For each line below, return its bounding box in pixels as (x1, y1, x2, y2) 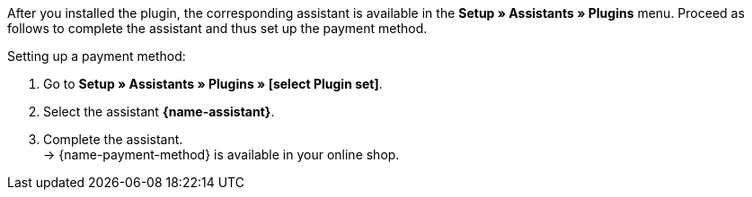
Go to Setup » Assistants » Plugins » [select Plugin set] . (43, 76, 383, 91)
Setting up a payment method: (7, 48, 186, 64)
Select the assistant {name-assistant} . (43, 104, 275, 119)
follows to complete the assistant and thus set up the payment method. (7, 21, 428, 36)
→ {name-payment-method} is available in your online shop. (43, 147, 400, 162)
